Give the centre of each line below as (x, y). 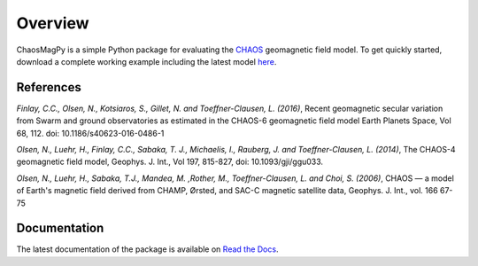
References (49, 87)
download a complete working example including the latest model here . (146, 61)
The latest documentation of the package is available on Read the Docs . (147, 249)
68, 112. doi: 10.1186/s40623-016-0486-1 (90, 133)
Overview (53, 23)
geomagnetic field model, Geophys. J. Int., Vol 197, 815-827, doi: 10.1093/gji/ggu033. (170, 162)
